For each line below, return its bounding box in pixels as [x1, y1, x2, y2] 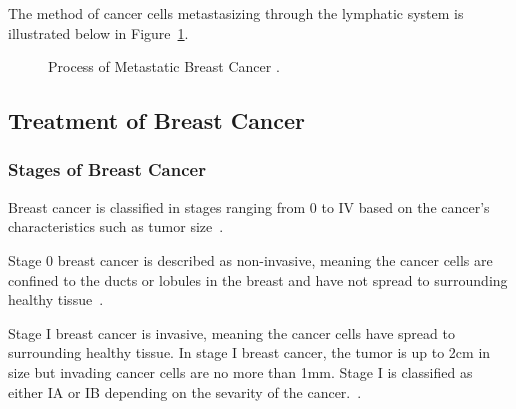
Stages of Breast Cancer [8, 157, 206, 182]
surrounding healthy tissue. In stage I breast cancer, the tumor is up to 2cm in [8, 342, 491, 363]
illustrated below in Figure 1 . [8, 22, 189, 43]
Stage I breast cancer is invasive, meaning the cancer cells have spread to [8, 322, 455, 343]
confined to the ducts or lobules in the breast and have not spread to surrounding [8, 269, 508, 290]
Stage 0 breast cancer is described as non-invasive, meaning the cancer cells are [8, 249, 493, 270]
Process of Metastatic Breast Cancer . [48, 56, 280, 77]
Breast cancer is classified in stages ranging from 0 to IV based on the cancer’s [8, 196, 490, 217]
